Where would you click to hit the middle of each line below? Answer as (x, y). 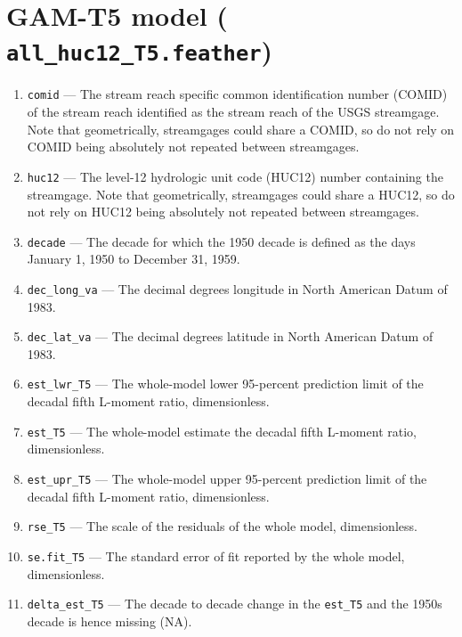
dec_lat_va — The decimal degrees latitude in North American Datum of (230, 336)
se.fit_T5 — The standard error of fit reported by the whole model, (216, 555)
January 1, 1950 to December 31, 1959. (134, 259)
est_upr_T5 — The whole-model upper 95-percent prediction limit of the (227, 478)
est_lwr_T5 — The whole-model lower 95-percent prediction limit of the (225, 384)
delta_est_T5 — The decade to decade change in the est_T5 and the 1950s (235, 604)
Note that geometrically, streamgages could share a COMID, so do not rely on (241, 129)
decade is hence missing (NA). (109, 621)
